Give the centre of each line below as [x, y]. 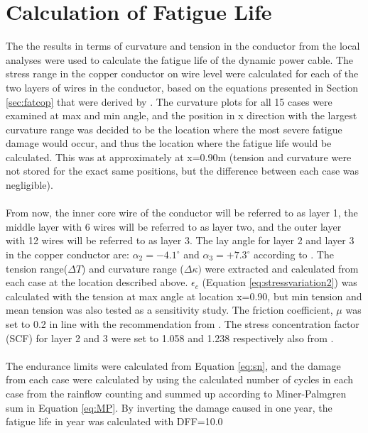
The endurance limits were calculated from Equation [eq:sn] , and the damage [173, 365]
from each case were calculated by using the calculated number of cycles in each [180, 379]
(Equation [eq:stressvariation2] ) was [280, 282]
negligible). [29, 185]
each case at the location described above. [97, 282]
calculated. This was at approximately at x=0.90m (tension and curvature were [179, 157]
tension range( [37, 268]
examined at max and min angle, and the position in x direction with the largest [182, 115]
